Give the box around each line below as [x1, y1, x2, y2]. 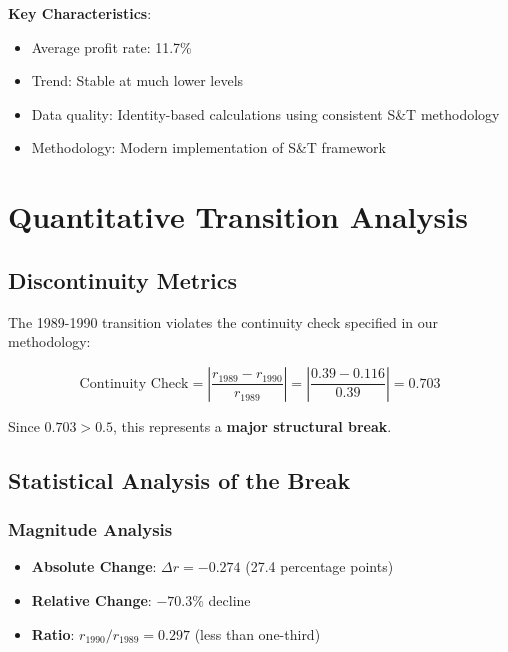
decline [208, 589, 251, 610]
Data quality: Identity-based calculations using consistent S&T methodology [31, 103, 500, 124]
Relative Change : [31, 589, 152, 610]
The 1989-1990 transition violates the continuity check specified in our [8, 311, 439, 332]
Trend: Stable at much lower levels [31, 70, 244, 91]
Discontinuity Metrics [8, 264, 238, 295]
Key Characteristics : [8, 3, 152, 23]
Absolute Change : [31, 556, 157, 577]
